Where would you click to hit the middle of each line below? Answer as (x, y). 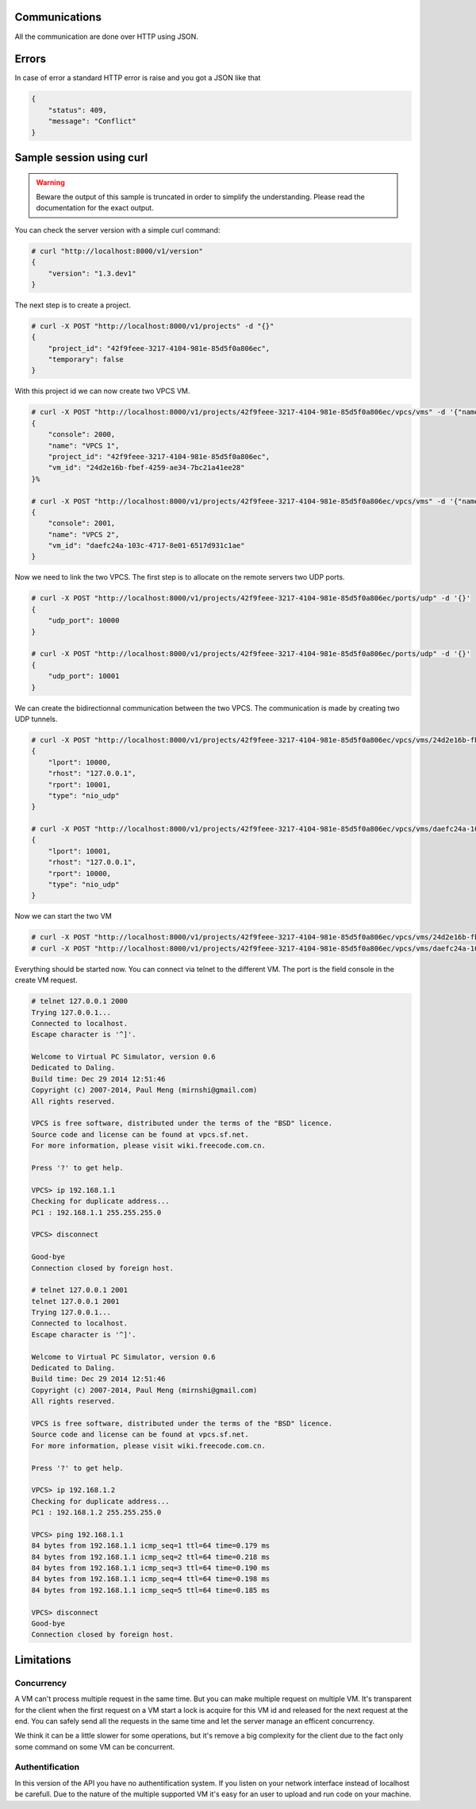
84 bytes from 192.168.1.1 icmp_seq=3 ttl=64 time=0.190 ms (151, 1568)
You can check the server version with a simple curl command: (117, 229)
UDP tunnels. (36, 719)
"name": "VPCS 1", (84, 445)
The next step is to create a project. (73, 305)
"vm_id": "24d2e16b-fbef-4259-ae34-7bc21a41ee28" (146, 468)
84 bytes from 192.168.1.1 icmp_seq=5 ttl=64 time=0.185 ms (151, 1590)
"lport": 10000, (79, 762)
